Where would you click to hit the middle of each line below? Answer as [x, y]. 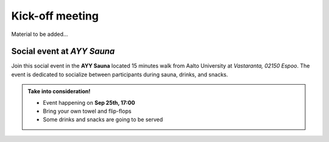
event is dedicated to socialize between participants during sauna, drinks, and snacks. [120, 74]
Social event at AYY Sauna [63, 51]
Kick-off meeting [55, 16]
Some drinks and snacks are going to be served [103, 119]
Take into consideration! [59, 91]
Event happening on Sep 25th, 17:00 [89, 102]
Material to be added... [40, 34]
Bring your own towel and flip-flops [87, 111]
